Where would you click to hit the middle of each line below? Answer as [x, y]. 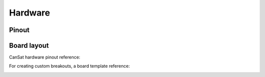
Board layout [29, 46]
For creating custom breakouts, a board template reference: [69, 66]
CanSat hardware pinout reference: [45, 57]
